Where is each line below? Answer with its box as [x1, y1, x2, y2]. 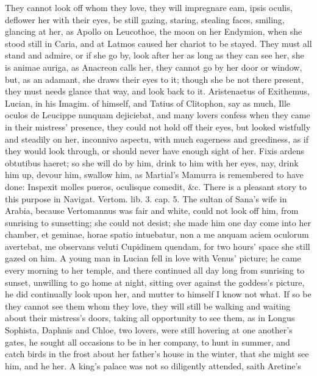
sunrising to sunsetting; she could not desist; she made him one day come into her [5, 216, 311, 229]
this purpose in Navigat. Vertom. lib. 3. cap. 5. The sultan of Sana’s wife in [5, 192, 287, 205]
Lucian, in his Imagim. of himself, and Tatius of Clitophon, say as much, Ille [5, 96, 291, 109]
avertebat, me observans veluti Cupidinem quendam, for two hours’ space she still [5, 239, 310, 252]
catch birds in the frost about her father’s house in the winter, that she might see [5, 347, 309, 360]
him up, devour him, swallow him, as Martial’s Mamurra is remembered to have [5, 168, 304, 181]
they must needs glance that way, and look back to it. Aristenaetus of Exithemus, [5, 85, 310, 98]
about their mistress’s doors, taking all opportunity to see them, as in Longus [5, 311, 295, 324]
